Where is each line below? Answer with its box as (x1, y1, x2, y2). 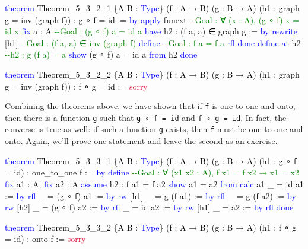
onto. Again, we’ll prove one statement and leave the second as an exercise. (5, 135, 278, 147)
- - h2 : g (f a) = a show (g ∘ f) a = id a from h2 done (5, 48, 198, 60)
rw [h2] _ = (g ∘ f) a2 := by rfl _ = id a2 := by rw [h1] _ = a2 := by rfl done (5, 201, 294, 213)
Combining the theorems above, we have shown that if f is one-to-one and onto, (5, 100, 296, 112)
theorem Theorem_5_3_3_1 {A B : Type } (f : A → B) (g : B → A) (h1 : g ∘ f (5, 154, 297, 167)
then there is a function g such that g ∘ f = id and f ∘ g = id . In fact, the (5, 111, 287, 123)
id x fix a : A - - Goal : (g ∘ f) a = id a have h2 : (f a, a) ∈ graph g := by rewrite (5, 25, 297, 37)
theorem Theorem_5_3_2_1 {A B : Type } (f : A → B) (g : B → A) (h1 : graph (5, 2, 300, 14)
